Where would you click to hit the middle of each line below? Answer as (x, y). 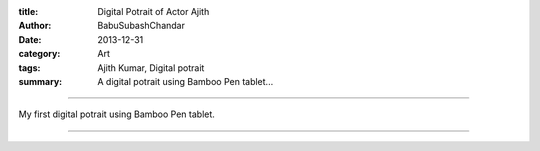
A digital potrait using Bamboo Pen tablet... (185, 81)
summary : (40, 81)
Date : (30, 39)
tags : (29, 67)
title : (28, 11)
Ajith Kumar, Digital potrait (151, 67)
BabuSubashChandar (141, 26)
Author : (35, 26)
